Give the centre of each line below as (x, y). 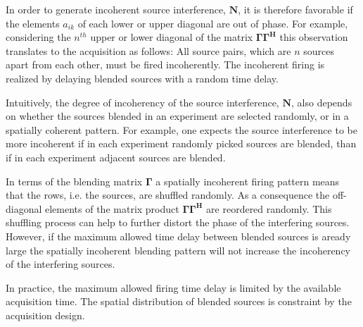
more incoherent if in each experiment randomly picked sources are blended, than (181, 143)
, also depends (322, 102)
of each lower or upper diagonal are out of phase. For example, (213, 23)
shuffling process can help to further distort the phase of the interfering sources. (178, 222)
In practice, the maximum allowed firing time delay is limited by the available (173, 287)
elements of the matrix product (112, 208)
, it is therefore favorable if (295, 9)
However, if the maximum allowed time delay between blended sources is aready (178, 236)
